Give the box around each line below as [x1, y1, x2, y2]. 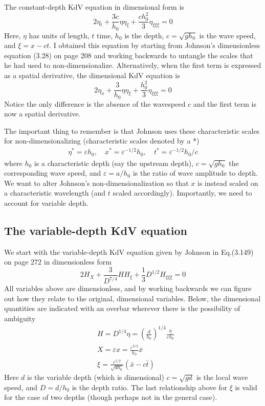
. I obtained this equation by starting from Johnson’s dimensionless [49, 40, 260, 51]
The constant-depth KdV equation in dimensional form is [4, 2, 184, 12]
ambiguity [4, 313, 36, 324]
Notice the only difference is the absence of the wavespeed [4, 98, 186, 109]
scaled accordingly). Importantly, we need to [113, 187, 252, 198]
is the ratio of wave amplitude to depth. [132, 168, 258, 178]
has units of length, [29, 30, 90, 40]
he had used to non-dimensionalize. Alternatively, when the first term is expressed [4, 60, 261, 70]
